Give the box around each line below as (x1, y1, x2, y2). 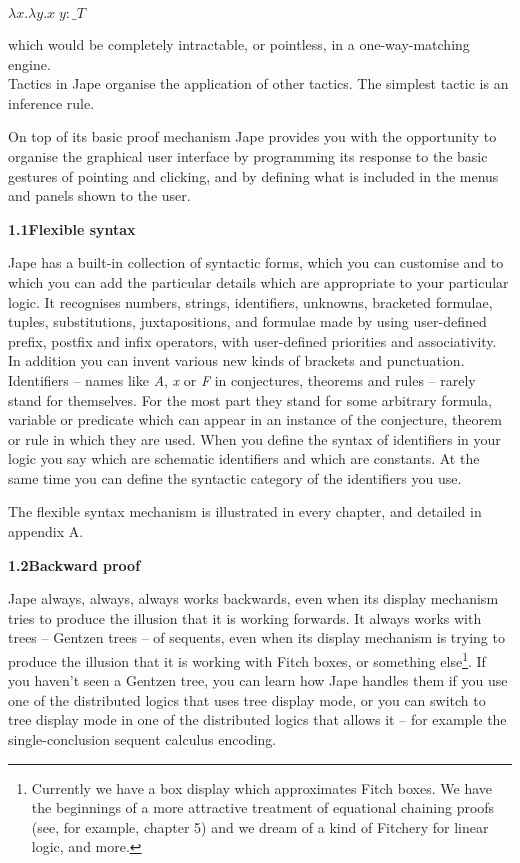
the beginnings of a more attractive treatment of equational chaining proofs (31, 797, 495, 818)
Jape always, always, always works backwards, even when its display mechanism (8, 588, 499, 609)
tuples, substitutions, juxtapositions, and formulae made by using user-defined (8, 311, 487, 332)
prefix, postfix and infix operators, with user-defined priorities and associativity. (8, 330, 497, 351)
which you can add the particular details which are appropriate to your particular (8, 271, 509, 292)
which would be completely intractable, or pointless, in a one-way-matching (8, 34, 470, 54)
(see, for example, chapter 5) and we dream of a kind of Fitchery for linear (31, 816, 489, 837)
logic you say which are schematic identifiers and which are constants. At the (8, 448, 480, 469)
